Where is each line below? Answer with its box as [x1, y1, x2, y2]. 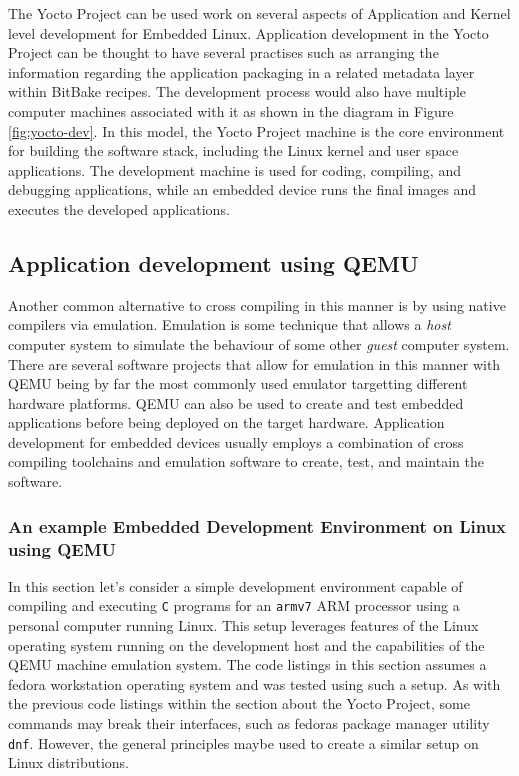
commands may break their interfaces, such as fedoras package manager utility [8, 713, 490, 734]
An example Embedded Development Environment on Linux [8, 513, 507, 538]
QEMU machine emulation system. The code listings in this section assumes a [8, 654, 487, 675]
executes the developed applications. [8, 198, 230, 219]
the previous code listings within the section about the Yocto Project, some [8, 693, 470, 714]
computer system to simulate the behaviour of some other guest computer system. [8, 333, 510, 354]
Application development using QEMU [8, 247, 419, 278]
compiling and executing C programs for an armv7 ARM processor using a [8, 595, 460, 616]
